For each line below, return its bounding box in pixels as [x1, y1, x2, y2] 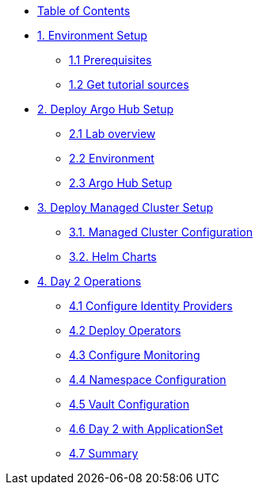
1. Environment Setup [37, 29, 147, 42]
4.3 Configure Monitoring [69, 348, 200, 362]
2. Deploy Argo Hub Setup [37, 102, 174, 116]
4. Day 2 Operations [37, 274, 142, 288]
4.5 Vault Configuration [69, 397, 189, 411]
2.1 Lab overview [69, 127, 156, 140]
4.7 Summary [69, 447, 139, 460]
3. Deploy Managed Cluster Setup [37, 201, 214, 214]
